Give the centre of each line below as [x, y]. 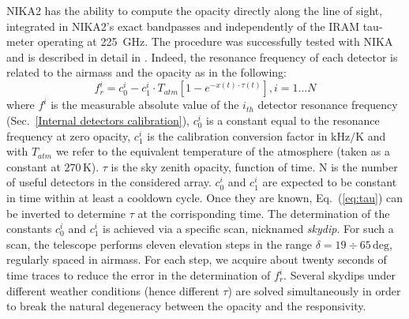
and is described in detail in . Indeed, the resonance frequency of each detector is [202, 56]
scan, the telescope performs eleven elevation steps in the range [159, 244]
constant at [34, 166]
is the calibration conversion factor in [237, 135]
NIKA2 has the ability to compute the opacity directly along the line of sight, [195, 10]
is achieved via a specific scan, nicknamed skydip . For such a [248, 229]
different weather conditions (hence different [113, 290]
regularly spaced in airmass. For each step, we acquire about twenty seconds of [197, 259]
